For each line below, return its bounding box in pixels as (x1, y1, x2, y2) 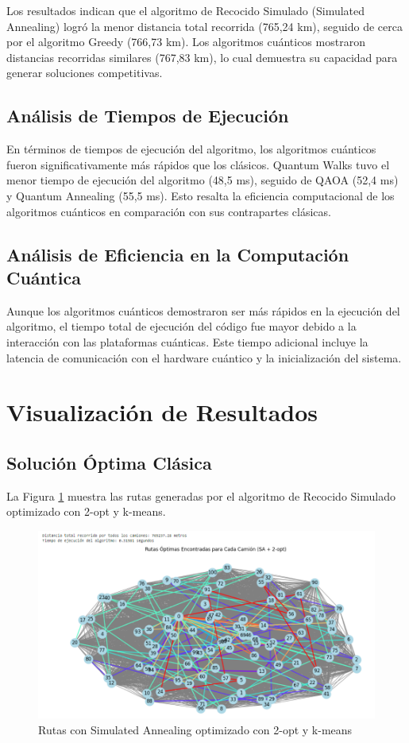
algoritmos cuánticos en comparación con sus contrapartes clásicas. (6, 203, 331, 219)
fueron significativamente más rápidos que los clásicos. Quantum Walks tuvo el (6, 156, 390, 172)
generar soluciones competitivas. (6, 64, 163, 81)
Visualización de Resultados (6, 396, 318, 428)
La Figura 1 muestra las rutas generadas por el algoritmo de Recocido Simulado (6, 487, 395, 504)
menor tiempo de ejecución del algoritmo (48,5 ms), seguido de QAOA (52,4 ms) (6, 172, 399, 188)
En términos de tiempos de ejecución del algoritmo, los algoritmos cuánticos (6, 141, 376, 157)
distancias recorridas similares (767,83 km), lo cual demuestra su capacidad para (6, 48, 398, 65)
